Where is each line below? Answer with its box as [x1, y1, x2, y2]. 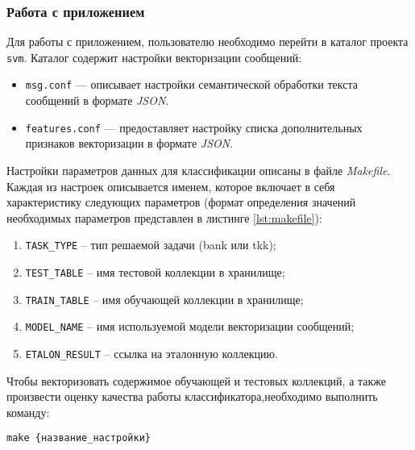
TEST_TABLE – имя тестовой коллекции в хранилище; [25, 264, 285, 280]
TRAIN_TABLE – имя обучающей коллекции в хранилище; [25, 290, 304, 307]
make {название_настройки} [6, 432, 151, 444]
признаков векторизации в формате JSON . [25, 135, 234, 152]
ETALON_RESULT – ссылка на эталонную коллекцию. [25, 344, 278, 361]
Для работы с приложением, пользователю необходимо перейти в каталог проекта [6, 33, 409, 50]
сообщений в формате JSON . [25, 92, 169, 109]
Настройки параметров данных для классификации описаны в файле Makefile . [6, 161, 391, 178]
